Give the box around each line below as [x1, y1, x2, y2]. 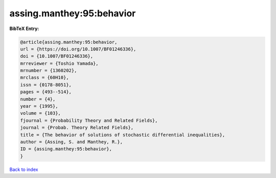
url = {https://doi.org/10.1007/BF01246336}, [20, 46, 136, 52]
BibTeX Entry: [9, 26, 39, 32]
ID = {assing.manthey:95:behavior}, [20, 146, 112, 152]
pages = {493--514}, [20, 89, 72, 95]
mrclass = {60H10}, [20, 74, 69, 81]
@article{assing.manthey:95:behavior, [20, 39, 118, 45]
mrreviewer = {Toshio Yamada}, [20, 60, 99, 66]
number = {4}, [20, 96, 56, 102]
